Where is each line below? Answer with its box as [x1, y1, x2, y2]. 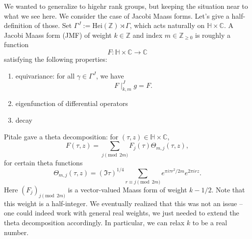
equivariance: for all [15, 70, 75, 80]
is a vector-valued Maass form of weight [68, 184, 187, 194]
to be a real [192, 217, 227, 227]
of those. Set [34, 20, 72, 30]
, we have [96, 70, 124, 80]
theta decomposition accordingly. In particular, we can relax [4, 217, 185, 227]
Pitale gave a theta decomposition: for [4, 131, 119, 141]
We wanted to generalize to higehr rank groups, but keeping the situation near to [4, 1, 248, 11]
